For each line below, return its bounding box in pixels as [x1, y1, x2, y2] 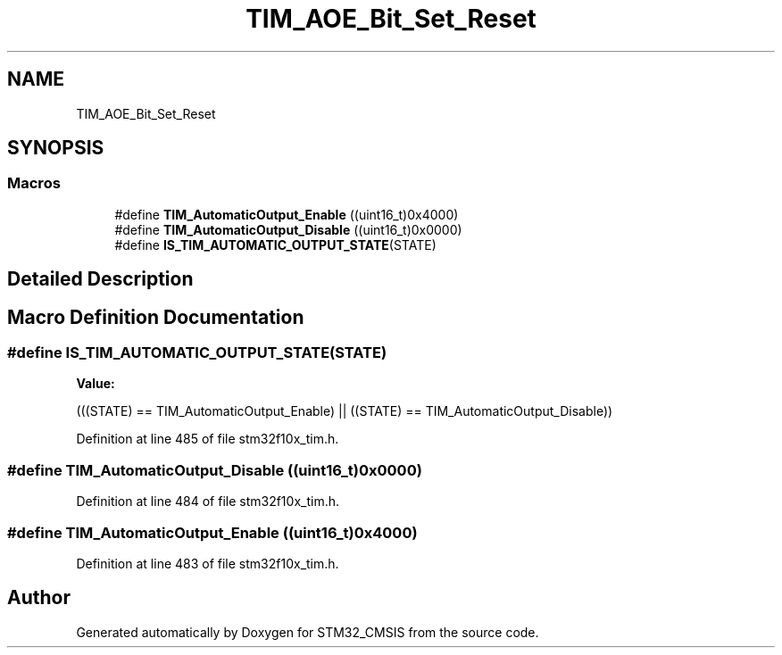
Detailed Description [7, 268, 194, 291]
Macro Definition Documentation [7, 305, 304, 328]
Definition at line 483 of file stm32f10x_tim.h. [76, 555, 339, 571]
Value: [76, 376, 115, 392]
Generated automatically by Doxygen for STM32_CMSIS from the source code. [76, 624, 539, 640]
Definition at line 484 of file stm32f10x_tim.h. [76, 493, 339, 510]
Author [7, 586, 71, 609]
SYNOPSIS [7, 137, 104, 160]
